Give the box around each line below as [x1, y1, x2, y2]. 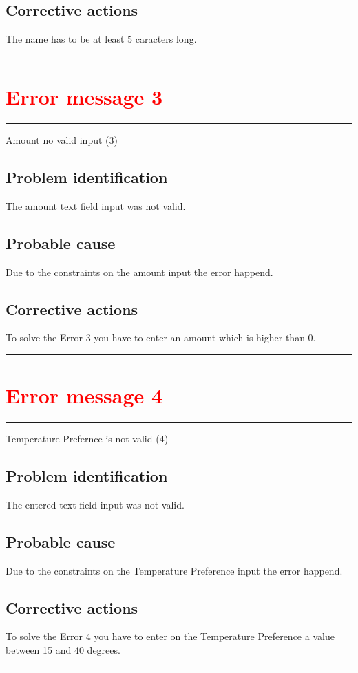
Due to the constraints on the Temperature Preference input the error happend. [6, 563, 343, 577]
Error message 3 [6, 82, 163, 110]
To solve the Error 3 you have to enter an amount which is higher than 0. [6, 330, 316, 345]
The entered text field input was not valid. [6, 497, 185, 511]
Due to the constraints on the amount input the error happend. [6, 264, 273, 279]
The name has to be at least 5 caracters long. [6, 32, 197, 46]
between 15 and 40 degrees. [6, 643, 120, 657]
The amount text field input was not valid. [6, 198, 186, 213]
